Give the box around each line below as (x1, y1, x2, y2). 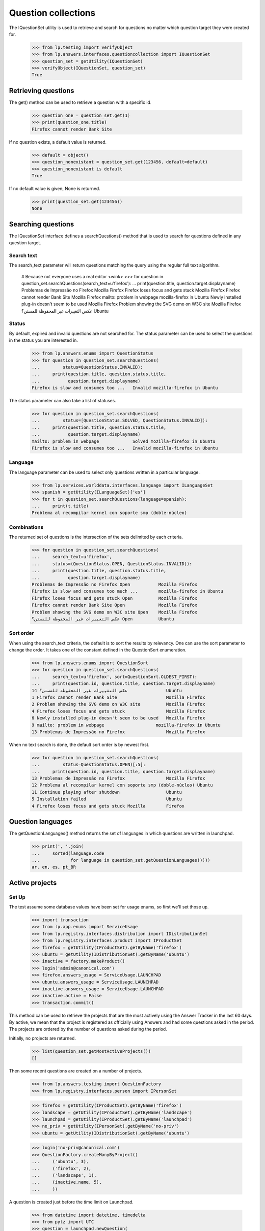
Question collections (9, 7, 96, 18)
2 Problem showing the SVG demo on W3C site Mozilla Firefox (31, 702, 206, 707)
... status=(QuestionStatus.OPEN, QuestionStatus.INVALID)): (31, 561, 192, 566)
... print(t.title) (31, 503, 89, 509)
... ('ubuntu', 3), (31, 1159, 89, 1165)
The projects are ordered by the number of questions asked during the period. (9, 1026, 167, 1032)
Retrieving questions (9, 86, 75, 95)
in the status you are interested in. (9, 337, 78, 343)
